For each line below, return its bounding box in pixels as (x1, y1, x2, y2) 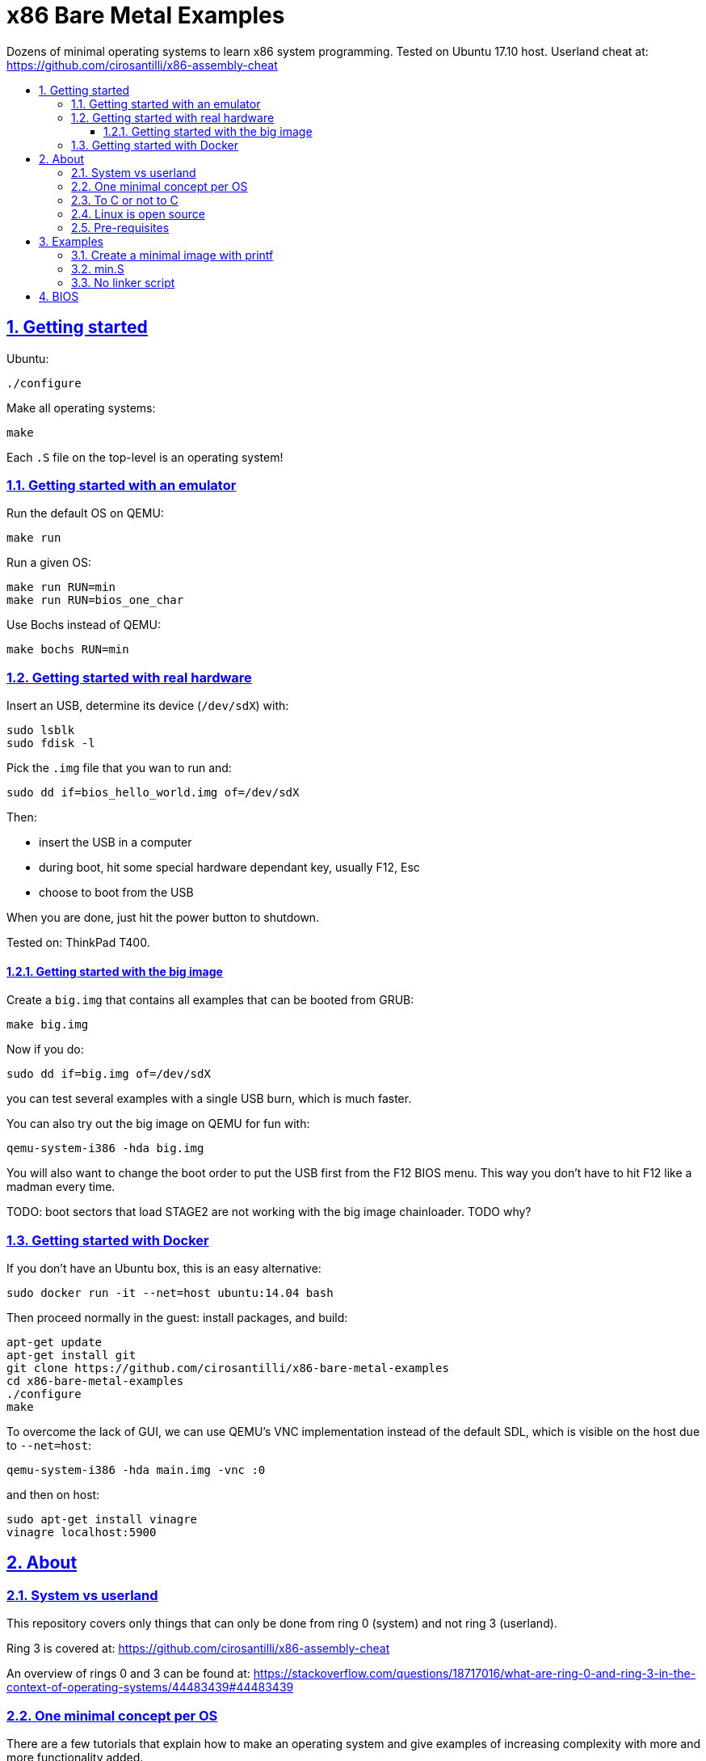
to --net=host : (6, 1438, 92, 1453)
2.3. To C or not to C (71, 192, 179, 207)
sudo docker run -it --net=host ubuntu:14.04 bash (6, 1286, 334, 1300)
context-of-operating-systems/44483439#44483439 (6, 1680, 294, 1695)
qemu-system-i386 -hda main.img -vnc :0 (6, 1463, 266, 1477)
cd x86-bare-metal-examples (6, 1375, 184, 1388)
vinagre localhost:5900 (6, 1526, 157, 1539)
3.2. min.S (71, 261, 124, 276)
